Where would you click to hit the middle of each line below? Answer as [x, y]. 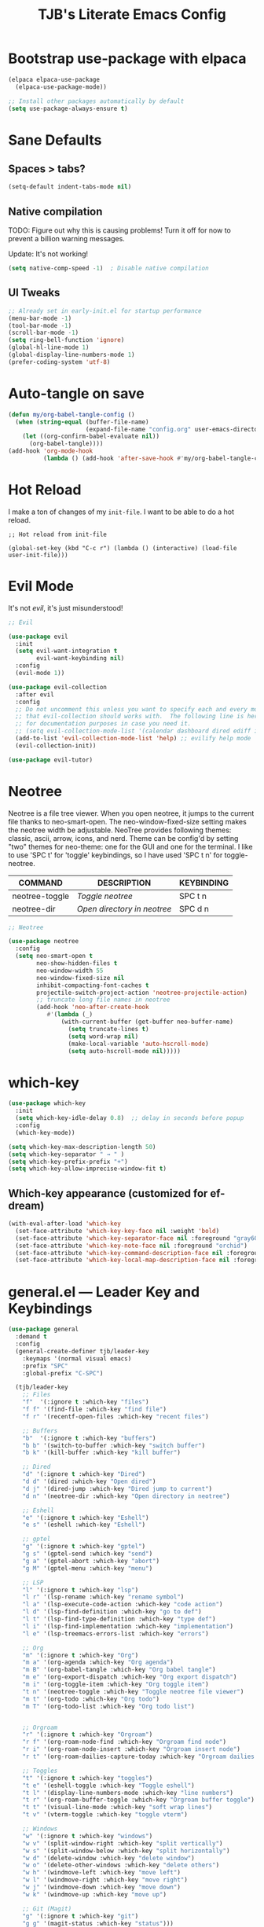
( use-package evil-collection [58, 687]
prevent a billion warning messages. [67, 239]
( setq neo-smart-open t [54, 956]
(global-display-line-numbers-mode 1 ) [71, 355]
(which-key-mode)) [46, 1132]
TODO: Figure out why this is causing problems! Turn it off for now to [120, 230]
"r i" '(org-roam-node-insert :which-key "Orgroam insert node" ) [132, 1749]
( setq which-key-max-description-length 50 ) [82, 1147]
